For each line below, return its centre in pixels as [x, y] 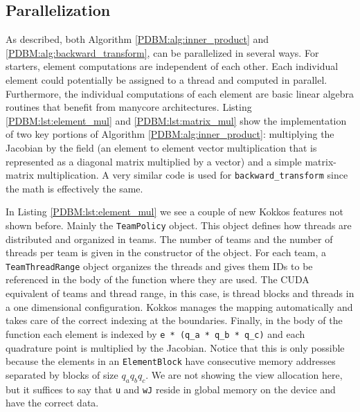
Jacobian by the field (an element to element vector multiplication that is [161, 147]
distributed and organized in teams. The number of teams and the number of [169, 239]
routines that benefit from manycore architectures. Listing [129, 107]
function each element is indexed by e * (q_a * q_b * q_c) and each [155, 333]
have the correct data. [52, 403]
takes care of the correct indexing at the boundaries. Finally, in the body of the [174, 320]
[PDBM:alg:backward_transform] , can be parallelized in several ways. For [162, 52]
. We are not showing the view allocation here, [244, 374]
